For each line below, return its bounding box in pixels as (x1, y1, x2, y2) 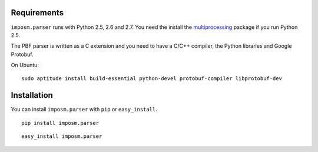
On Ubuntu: (11, 62, 39, 69)
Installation (11, 90, 53, 100)
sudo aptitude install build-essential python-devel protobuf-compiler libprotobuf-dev (21, 75, 283, 82)
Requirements (11, 8, 64, 18)
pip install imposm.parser (21, 120, 100, 126)
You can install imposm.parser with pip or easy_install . (11, 106, 157, 113)
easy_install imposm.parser (21, 133, 102, 140)
